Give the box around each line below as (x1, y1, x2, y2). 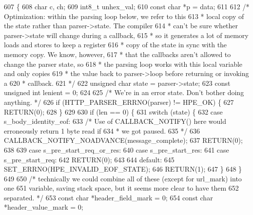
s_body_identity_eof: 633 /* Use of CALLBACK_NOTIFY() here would (4, 116, 226, 126)
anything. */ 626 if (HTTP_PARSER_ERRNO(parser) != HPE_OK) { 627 (4, 97, 234, 107)
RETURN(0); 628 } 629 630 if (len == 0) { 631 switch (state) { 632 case (4, 106, 223, 117)
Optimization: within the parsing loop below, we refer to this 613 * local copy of (4, 11, 244, 21)
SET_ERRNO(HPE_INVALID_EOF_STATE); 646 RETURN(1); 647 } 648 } (4, 164, 242, 174)
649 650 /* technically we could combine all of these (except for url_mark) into (4, 173, 242, 183)
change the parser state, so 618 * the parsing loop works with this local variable (4, 59, 243, 69)
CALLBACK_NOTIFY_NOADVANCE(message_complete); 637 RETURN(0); (4, 135, 243, 145)
